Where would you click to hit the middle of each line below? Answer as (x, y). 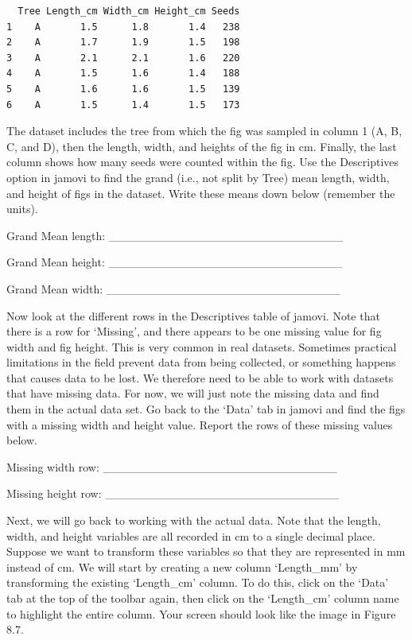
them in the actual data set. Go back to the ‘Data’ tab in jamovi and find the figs (206, 409)
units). (22, 209)
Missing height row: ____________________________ (173, 493)
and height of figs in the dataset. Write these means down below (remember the (201, 193)
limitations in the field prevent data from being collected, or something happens (201, 362)
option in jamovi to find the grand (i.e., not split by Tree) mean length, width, (198, 177)
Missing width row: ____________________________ (172, 466)
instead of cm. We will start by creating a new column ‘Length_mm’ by (182, 566)
